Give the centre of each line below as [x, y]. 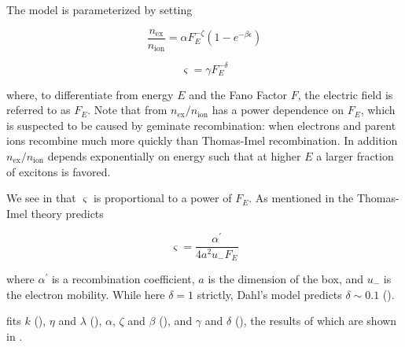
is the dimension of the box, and [286, 278]
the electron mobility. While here [86, 294]
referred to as [39, 110]
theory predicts [67, 213]
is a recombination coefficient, [123, 278]
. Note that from [127, 110]
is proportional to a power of [162, 198]
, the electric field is [345, 94]
